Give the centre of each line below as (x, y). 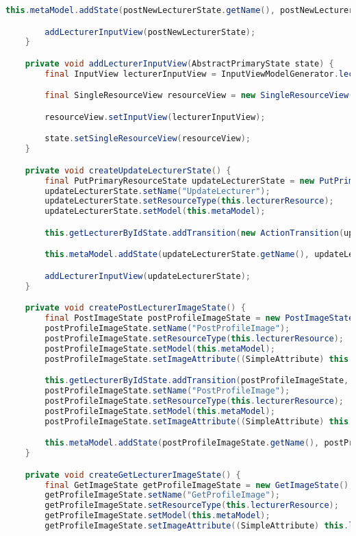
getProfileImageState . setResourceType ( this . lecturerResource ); (192, 505)
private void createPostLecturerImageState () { (135, 308)
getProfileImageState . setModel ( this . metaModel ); (157, 516)
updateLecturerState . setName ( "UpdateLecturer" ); (157, 191)
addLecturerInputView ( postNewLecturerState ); (150, 32)
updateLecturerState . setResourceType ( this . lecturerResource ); (189, 201)
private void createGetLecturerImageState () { (133, 475)
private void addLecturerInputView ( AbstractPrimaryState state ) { (179, 63)
